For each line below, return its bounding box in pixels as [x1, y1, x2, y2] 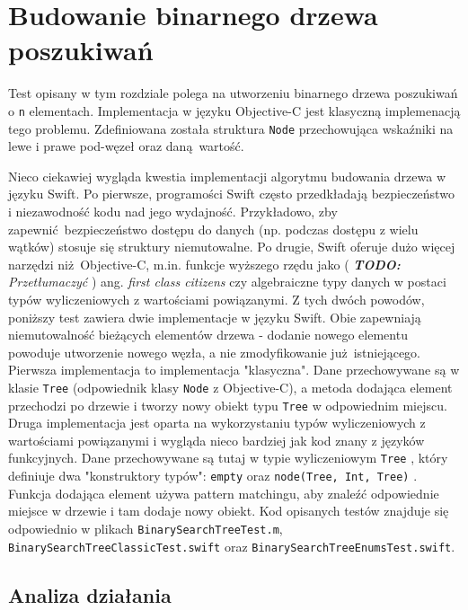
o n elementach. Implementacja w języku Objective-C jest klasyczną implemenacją [8, 101, 461, 119]
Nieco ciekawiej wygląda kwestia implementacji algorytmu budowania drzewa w [8, 166, 446, 185]
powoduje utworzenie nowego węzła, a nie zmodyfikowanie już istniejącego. [8, 342, 421, 361]
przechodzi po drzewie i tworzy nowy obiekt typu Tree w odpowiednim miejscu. [8, 395, 447, 414]
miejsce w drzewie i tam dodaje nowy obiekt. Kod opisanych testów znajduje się [8, 501, 449, 520]
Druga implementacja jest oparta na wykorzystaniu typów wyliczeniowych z [8, 413, 426, 432]
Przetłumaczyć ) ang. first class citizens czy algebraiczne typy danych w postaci [8, 272, 446, 291]
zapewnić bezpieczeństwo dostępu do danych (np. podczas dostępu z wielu [8, 219, 419, 238]
